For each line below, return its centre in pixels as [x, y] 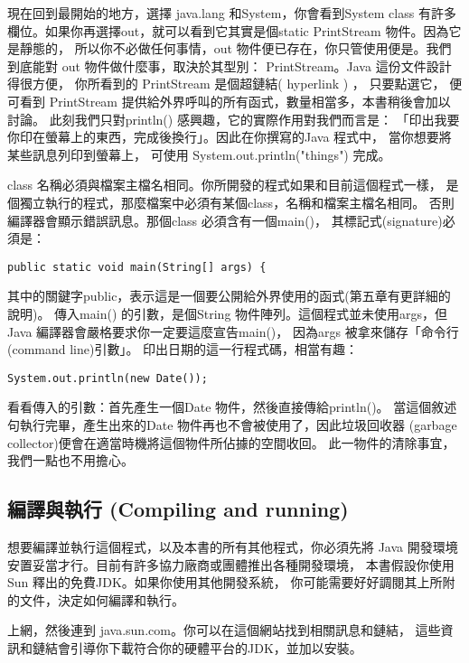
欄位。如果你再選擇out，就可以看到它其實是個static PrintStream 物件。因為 [228, 30]
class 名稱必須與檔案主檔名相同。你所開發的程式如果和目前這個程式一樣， [225, 185]
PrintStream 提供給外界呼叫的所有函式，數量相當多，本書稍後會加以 [250, 101]
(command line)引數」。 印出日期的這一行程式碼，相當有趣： [183, 349]
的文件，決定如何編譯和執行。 [96, 599]
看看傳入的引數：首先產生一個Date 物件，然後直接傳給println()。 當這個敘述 [232, 407]
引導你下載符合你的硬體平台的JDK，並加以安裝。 [216, 647]
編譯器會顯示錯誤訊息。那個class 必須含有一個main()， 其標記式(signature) [225, 220]
